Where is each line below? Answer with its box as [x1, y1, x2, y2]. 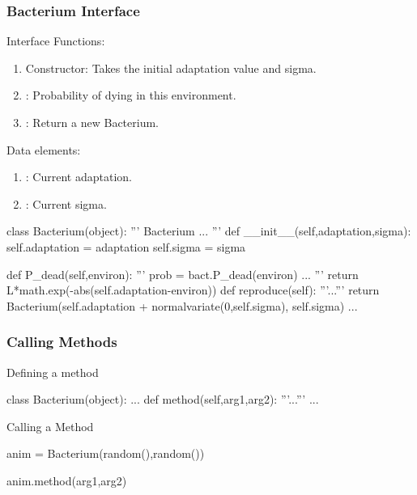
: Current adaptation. [25, 168, 132, 185]
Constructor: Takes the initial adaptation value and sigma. [25, 59, 317, 76]
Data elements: [6, 141, 81, 158]
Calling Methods [6, 332, 117, 352]
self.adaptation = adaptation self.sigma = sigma [6, 238, 246, 255]
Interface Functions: [6, 32, 105, 49]
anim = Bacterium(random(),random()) [6, 445, 205, 462]
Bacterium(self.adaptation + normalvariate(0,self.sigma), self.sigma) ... [6, 297, 358, 314]
